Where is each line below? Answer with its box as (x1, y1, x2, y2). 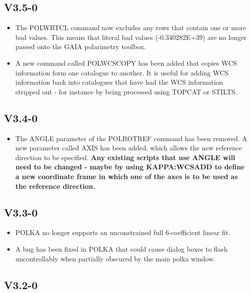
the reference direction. (15, 181, 95, 191)
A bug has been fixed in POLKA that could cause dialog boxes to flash (15, 243, 228, 254)
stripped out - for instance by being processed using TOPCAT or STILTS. (15, 86, 237, 96)
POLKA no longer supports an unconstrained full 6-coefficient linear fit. (15, 227, 231, 238)
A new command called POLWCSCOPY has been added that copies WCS (15, 57, 237, 68)
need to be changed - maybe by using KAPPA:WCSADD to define (15, 162, 245, 172)
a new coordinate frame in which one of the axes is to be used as (15, 171, 238, 181)
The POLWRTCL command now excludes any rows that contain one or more (15, 22, 246, 33)
